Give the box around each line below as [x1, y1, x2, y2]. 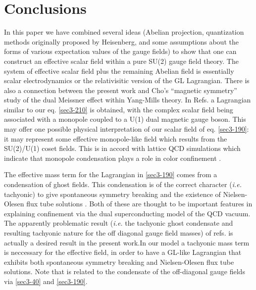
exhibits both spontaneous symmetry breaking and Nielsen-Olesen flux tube [4, 256, 234, 267]
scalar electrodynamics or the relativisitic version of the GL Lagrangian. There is [4, 75, 250, 86]
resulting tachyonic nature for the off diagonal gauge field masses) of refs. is [4, 228, 233, 238]
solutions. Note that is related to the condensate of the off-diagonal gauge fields [4, 266, 245, 277]
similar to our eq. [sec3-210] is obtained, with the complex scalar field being [4, 104, 233, 114]
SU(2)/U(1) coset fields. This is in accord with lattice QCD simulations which [4, 143, 241, 153]
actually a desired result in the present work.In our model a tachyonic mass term [4, 237, 250, 247]
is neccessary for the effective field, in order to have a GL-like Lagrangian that [4, 247, 242, 257]
